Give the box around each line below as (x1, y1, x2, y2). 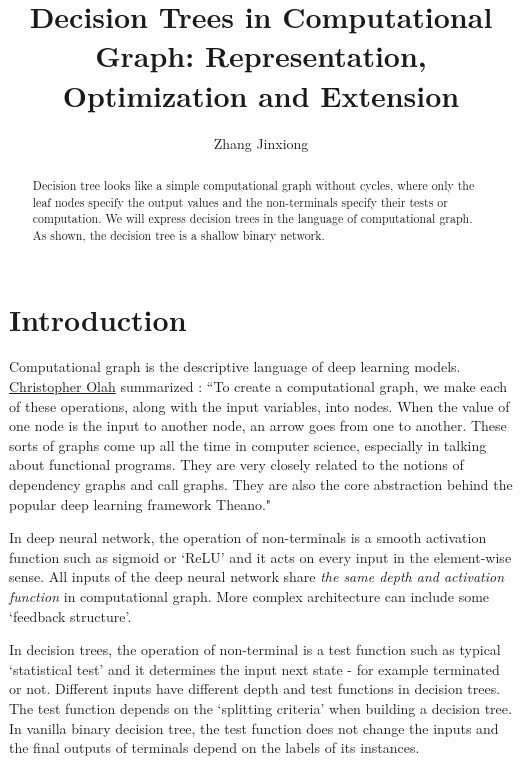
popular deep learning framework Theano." (9, 493, 272, 514)
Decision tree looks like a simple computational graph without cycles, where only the (32, 176, 475, 193)
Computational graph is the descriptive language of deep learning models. (9, 356, 461, 377)
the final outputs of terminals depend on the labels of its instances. (9, 737, 420, 758)
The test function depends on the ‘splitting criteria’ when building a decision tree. (9, 697, 512, 718)
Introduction (9, 298, 187, 339)
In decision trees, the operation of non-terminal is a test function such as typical (9, 639, 501, 660)
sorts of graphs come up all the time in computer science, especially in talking (9, 434, 487, 455)
